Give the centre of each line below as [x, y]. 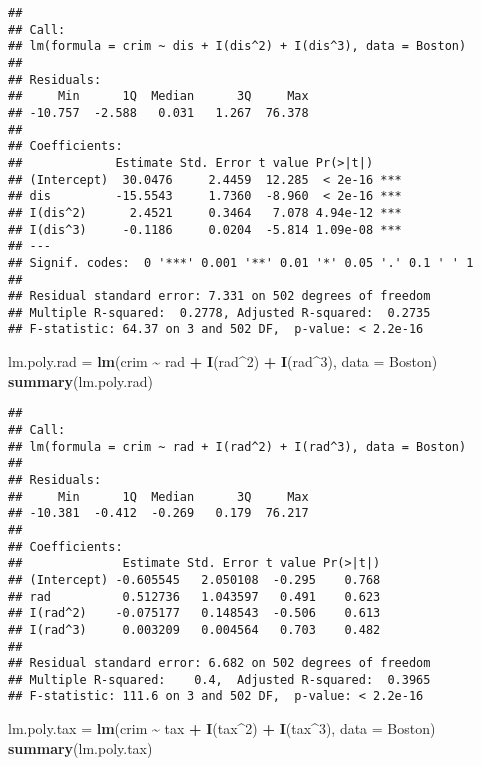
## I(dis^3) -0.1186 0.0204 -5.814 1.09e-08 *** [205, 229]
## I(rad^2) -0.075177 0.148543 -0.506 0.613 [194, 613]
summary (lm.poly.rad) [80, 380]
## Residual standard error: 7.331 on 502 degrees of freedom [219, 296]
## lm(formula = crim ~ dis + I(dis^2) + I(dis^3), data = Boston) [237, 46]
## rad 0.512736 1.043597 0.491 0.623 [194, 596]
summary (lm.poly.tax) [80, 747]
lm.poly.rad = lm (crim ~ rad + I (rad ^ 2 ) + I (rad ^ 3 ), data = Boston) [223, 361]
